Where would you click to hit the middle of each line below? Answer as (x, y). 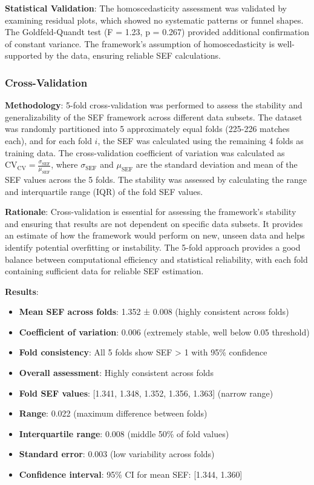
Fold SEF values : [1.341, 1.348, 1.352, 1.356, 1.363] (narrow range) (146, 393)
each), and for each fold (48, 140)
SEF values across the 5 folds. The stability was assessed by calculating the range (156, 179)
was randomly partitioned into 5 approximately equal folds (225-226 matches (147, 129)
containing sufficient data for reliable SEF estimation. (104, 271)
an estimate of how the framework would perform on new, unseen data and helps (155, 235)
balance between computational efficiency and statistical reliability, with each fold (156, 259)
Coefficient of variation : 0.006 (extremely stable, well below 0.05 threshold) (164, 332)
